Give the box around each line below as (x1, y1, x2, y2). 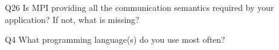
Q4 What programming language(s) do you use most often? (5, 33, 225, 46)
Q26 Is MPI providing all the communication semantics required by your (5, 1, 274, 13)
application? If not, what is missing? (5, 13, 139, 25)
